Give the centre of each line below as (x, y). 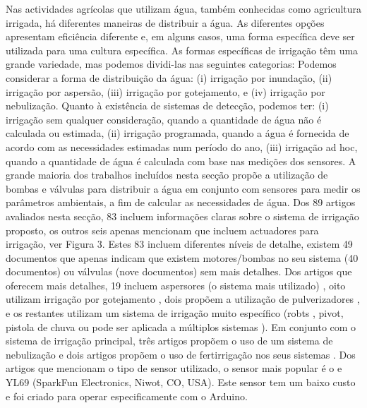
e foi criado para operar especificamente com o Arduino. (127, 396)
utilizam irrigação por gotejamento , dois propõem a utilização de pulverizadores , (183, 299)
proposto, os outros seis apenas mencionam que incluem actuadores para (162, 230)
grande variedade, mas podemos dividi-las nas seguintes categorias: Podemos (171, 64)
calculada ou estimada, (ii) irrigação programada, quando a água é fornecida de (178, 133)
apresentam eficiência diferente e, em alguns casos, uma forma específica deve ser (180, 36)
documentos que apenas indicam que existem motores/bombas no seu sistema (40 (182, 257)
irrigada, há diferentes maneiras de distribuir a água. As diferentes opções (165, 22)
